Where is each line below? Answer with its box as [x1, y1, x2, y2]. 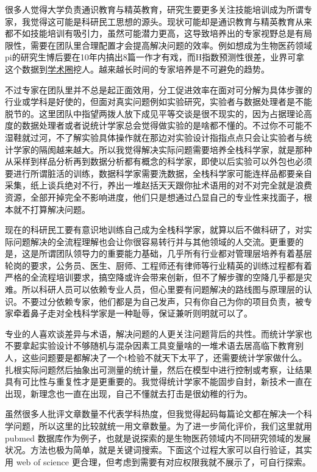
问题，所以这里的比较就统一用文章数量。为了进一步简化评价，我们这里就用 [13, 420, 312, 432]
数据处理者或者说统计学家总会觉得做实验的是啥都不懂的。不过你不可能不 [21, 119, 312, 132]
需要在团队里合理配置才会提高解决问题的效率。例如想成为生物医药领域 [30, 38, 312, 51]
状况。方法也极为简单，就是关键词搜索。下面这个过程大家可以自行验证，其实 [5, 443, 312, 456]
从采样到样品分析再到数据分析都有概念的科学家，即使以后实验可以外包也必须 [5, 155, 312, 168]
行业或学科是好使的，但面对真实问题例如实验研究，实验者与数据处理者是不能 [5, 95, 312, 108]
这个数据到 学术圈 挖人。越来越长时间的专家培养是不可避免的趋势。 [5, 62, 269, 75]
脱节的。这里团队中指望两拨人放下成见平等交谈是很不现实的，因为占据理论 [5, 107, 304, 120]
